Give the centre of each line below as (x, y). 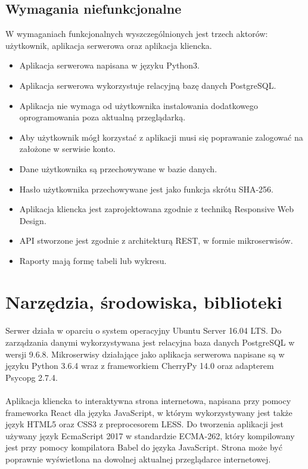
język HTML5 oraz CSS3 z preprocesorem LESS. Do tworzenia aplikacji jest (144, 424)
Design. (33, 220)
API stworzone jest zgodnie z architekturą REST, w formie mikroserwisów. (156, 240)
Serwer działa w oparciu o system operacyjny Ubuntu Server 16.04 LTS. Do (144, 330)
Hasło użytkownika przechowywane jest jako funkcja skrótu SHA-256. (146, 189)
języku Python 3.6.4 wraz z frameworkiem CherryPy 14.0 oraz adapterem (140, 366)
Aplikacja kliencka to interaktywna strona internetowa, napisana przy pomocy (148, 401)
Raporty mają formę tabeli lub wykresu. (93, 260)
